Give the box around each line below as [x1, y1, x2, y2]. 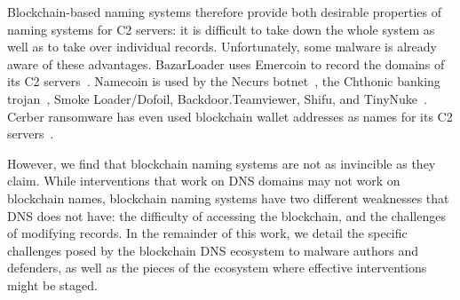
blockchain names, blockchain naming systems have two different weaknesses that [7, 188, 449, 207]
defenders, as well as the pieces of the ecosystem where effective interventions [7, 258, 427, 277]
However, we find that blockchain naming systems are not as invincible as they [7, 154, 436, 172]
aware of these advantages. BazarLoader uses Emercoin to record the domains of [7, 54, 445, 73]
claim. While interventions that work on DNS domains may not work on [7, 171, 401, 190]
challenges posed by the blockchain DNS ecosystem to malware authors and [7, 241, 419, 259]
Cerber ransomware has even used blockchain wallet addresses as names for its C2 [7, 107, 453, 125]
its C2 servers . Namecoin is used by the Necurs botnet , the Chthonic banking [7, 72, 440, 91]
